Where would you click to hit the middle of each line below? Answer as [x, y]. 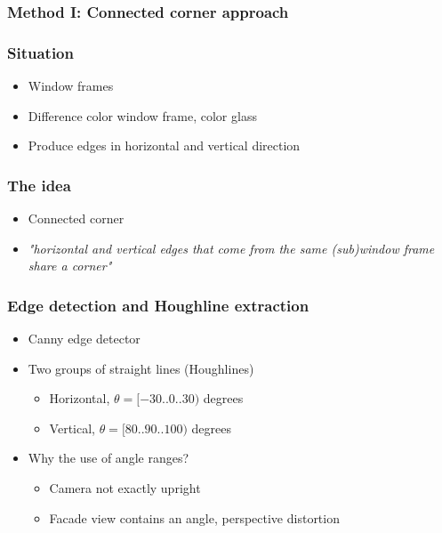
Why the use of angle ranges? [108, 458]
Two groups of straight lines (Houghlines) [141, 368]
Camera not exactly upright [125, 488]
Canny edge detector [84, 339]
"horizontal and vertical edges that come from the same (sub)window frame [231, 248]
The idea [39, 185]
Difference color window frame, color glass [142, 115]
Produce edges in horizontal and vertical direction [164, 145]
